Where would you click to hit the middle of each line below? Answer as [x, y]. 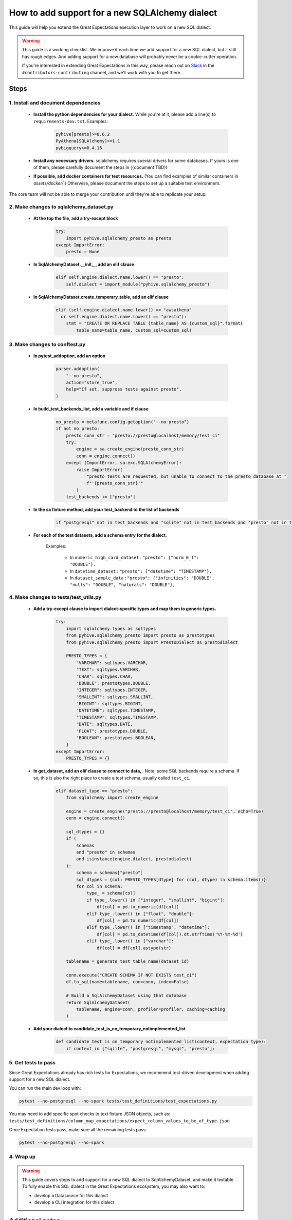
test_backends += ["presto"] [101, 497]
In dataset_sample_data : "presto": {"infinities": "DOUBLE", [142, 578]
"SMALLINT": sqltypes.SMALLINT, [115, 697]
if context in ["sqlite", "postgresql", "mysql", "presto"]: [140, 1048]
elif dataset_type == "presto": [94, 791]
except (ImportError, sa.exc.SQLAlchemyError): [124, 463]
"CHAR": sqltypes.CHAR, [105, 676]
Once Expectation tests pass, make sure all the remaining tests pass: [78, 1130]
